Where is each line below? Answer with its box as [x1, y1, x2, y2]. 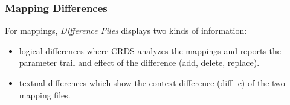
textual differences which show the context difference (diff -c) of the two [19, 77, 285, 89]
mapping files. [19, 88, 71, 101]
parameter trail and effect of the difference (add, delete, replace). [19, 56, 260, 69]
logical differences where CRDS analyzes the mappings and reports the [19, 44, 282, 57]
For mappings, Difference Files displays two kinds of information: [5, 24, 247, 37]
